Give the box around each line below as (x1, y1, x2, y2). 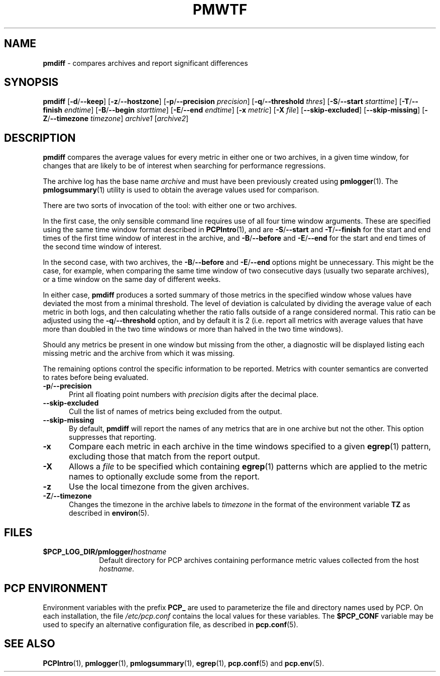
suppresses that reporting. (69, 433, 157, 442)
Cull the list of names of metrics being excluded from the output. (69, 407, 282, 416)
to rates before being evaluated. (43, 373, 149, 382)
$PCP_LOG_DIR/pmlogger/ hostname (43, 547, 167, 556)
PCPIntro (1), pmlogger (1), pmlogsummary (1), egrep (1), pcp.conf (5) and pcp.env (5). (43, 658, 324, 667)
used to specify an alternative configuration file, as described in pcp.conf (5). (43, 620, 298, 629)
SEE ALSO (4, 637, 55, 650)
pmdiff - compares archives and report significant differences (43, 58, 248, 67)
